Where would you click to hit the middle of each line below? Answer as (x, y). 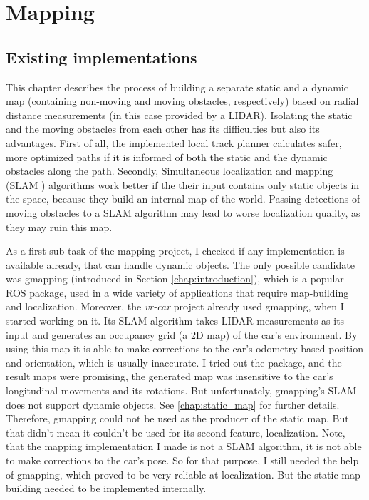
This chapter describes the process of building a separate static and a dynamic (177, 87)
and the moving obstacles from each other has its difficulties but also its (163, 129)
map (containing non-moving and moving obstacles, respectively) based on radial (182, 101)
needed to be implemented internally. (125, 488)
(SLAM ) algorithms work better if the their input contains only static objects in (183, 184)
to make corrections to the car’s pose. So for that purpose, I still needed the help (182, 460)
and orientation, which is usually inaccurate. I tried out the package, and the (174, 362)
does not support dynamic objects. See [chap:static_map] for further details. (173, 404)
